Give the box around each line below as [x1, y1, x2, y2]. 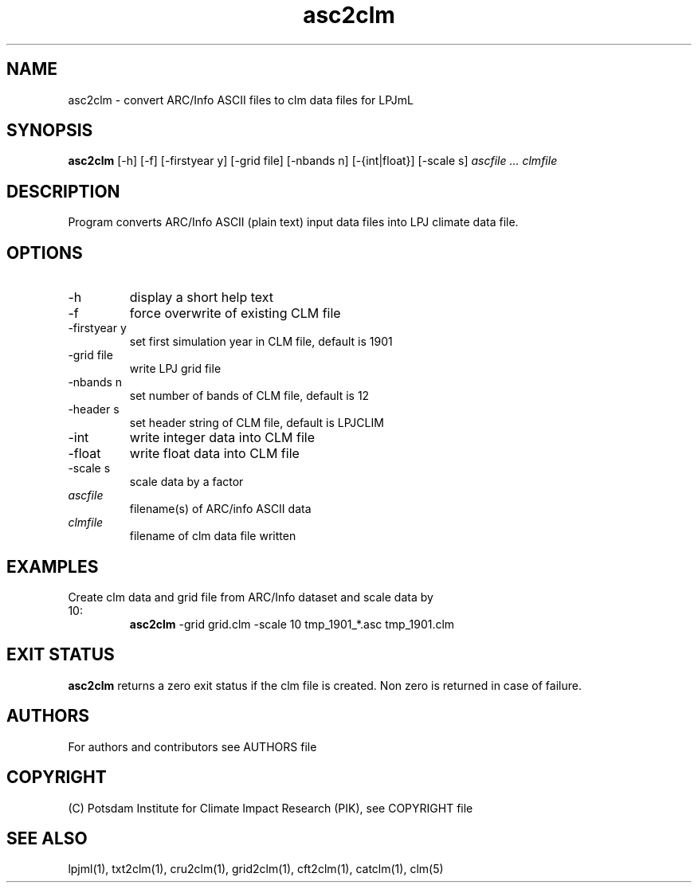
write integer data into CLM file [129, 429, 315, 446]
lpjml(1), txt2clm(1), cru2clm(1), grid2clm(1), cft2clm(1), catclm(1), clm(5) [68, 862, 444, 876]
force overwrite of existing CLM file [129, 305, 341, 322]
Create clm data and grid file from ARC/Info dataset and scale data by [68, 589, 433, 604]
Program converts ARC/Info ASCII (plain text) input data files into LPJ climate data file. [68, 215, 519, 229]
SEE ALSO [6, 828, 88, 848]
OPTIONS [6, 242, 83, 263]
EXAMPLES [6, 556, 99, 577]
